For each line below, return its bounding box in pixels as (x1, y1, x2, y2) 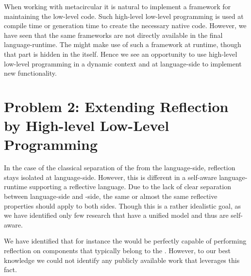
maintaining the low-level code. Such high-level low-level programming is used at (4, 11, 244, 21)
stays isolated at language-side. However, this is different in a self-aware (4, 172, 217, 182)
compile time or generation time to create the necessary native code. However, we (4, 20, 247, 31)
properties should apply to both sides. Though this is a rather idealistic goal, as (4, 200, 241, 211)
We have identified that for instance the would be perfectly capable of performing (4, 236, 247, 246)
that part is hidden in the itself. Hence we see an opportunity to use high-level (4, 49, 237, 59)
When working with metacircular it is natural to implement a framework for (4, 1, 231, 11)
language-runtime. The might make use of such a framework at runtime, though (4, 39, 241, 49)
